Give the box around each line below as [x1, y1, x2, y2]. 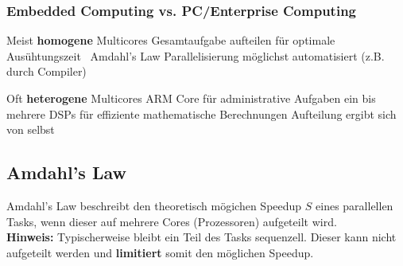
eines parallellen [316, 197, 393, 213]
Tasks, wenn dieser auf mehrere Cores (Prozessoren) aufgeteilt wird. [6, 213, 337, 229]
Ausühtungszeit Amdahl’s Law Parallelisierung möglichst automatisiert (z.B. [6, 47, 385, 64]
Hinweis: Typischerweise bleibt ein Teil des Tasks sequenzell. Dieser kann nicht [6, 229, 397, 245]
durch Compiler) [6, 63, 87, 80]
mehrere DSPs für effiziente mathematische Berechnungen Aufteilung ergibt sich [6, 105, 397, 122]
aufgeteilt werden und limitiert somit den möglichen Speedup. [6, 244, 314, 260]
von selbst [6, 121, 55, 138]
